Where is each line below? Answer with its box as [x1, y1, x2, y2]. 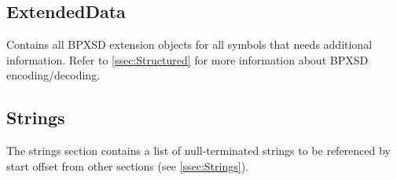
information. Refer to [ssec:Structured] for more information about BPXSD [6, 51, 369, 68]
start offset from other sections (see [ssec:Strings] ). [6, 157, 248, 174]
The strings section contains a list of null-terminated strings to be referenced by [6, 142, 391, 159]
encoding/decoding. [6, 67, 101, 83]
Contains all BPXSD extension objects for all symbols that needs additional [6, 36, 373, 53]
